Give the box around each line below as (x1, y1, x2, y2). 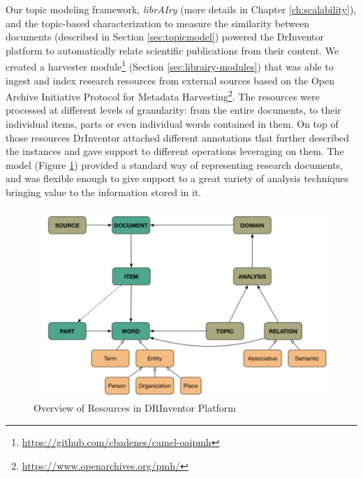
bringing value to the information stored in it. (6, 185, 202, 200)
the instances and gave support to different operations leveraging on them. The (6, 144, 344, 158)
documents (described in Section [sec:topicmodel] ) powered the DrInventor (6, 29, 324, 44)
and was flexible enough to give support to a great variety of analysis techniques (6, 171, 349, 186)
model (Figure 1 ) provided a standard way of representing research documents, (6, 157, 343, 172)
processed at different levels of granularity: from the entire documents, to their (6, 103, 341, 117)
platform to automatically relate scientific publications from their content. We (6, 43, 339, 57)
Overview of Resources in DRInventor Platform (34, 401, 237, 415)
